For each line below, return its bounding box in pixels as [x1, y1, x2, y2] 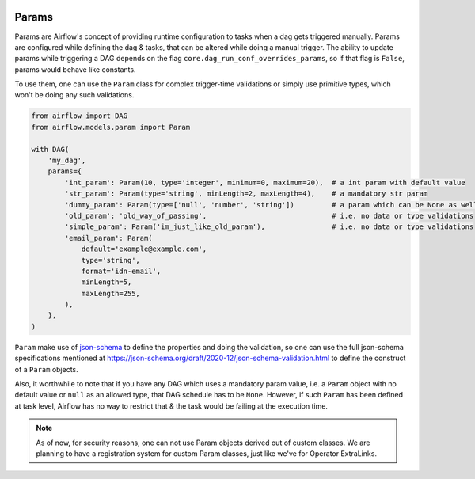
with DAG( [31, 145, 70, 154]
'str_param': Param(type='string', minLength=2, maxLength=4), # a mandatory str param [64, 189, 428, 198]
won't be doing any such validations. [14, 90, 135, 100]
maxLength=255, [81, 289, 140, 298]
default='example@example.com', [81, 245, 207, 253]
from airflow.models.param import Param [31, 123, 190, 131]
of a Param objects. [14, 364, 78, 374]
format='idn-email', [81, 266, 161, 276]
